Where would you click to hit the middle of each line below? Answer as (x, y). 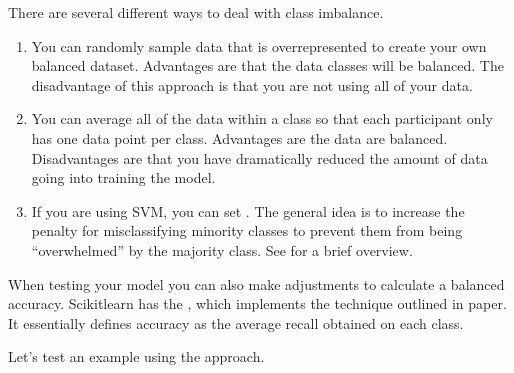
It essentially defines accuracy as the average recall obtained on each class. (236, 322)
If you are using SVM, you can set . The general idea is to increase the (248, 210)
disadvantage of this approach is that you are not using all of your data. (252, 84)
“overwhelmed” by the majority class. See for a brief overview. (222, 249)
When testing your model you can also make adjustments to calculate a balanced (256, 283)
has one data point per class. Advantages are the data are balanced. (239, 137)
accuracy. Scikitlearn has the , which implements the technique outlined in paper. (257, 303)
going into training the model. (123, 177)
